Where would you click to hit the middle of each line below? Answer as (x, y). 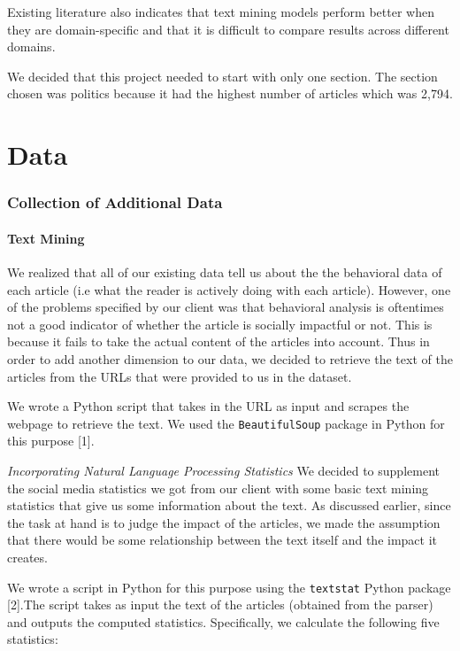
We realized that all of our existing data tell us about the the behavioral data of (225, 271)
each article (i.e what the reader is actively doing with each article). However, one (229, 289)
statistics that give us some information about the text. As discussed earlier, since (229, 505)
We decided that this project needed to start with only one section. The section (222, 76)
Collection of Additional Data (115, 202)
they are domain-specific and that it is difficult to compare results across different (228, 29)
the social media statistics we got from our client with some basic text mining (218, 488)
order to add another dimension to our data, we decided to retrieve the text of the (230, 358)
